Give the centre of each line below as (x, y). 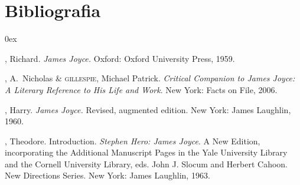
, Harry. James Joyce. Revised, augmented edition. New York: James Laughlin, (148, 109)
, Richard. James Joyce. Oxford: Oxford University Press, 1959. (120, 58)
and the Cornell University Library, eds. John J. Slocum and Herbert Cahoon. (146, 163)
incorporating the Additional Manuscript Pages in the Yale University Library (146, 152)
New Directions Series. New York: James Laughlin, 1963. (107, 175)
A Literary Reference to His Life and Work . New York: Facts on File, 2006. (141, 89)
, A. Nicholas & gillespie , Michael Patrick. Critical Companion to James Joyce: (150, 78)
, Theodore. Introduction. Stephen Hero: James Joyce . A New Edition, (133, 141)
